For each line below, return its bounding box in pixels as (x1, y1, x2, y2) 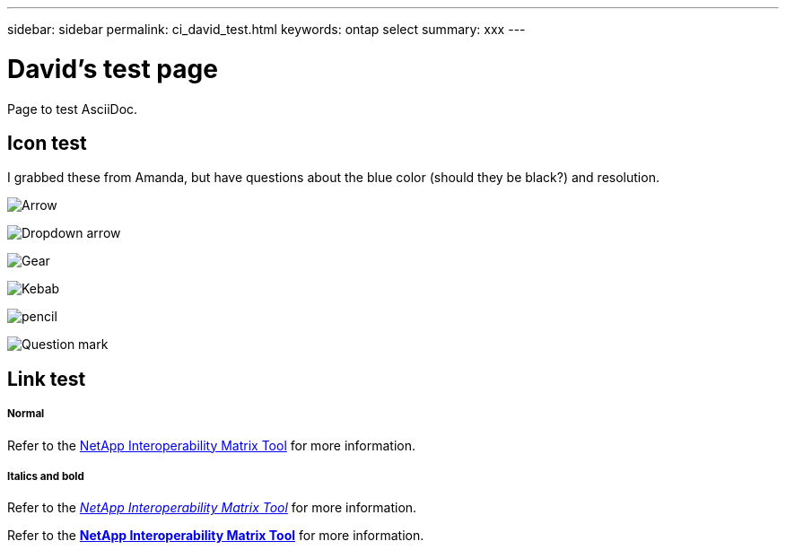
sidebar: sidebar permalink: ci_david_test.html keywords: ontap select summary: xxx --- (7, 22, 526, 37)
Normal (7, 407, 45, 421)
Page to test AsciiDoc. (7, 100, 138, 117)
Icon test (7, 131, 87, 154)
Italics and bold (7, 469, 84, 483)
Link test (7, 367, 86, 390)
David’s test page (7, 53, 218, 84)
